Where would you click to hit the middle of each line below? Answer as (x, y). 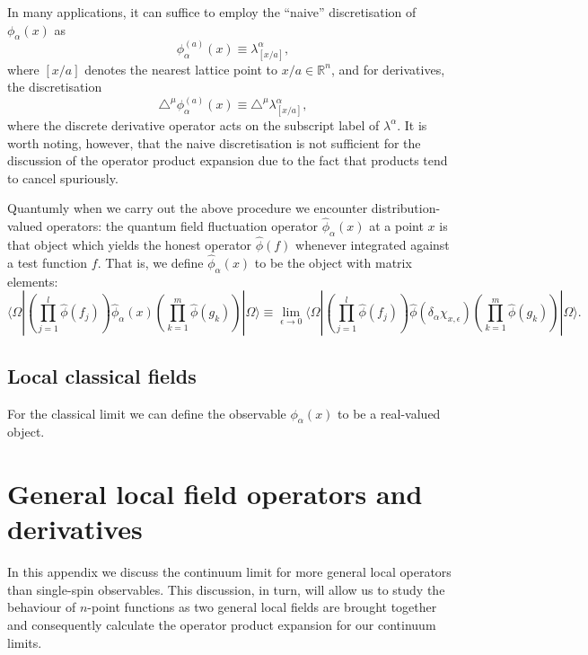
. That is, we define (150, 262)
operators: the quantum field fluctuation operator (182, 226)
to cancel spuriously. (63, 177)
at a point (396, 226)
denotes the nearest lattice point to (181, 69)
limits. (25, 642)
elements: (33, 281)
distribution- (406, 208)
